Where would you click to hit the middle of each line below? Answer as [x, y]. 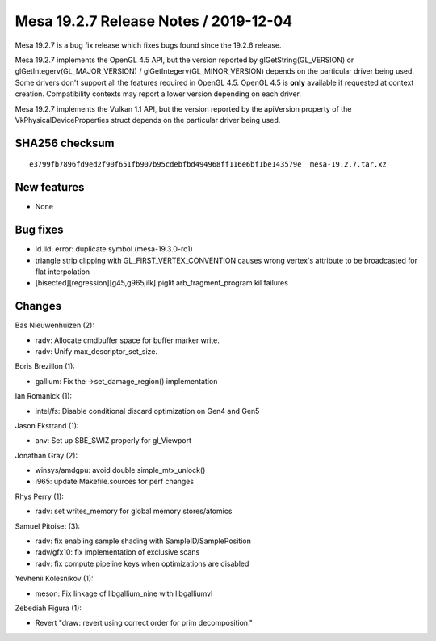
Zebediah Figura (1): [48, 608]
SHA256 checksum [65, 143]
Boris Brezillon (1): [45, 366]
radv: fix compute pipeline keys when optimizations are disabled [142, 563]
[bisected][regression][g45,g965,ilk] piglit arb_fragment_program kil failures [161, 283]
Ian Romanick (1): [44, 396]
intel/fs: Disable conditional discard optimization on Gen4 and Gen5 [147, 411]
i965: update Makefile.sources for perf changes [114, 482]
